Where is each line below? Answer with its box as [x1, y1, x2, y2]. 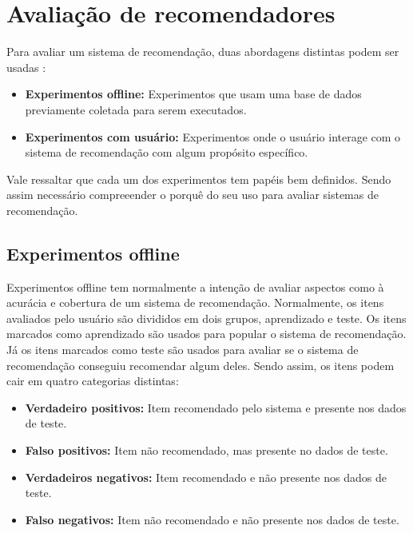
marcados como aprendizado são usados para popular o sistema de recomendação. [6, 325, 407, 342]
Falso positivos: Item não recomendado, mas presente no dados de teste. [25, 442, 388, 459]
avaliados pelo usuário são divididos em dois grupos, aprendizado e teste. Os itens [6, 309, 407, 326]
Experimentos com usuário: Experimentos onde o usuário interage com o [25, 128, 401, 145]
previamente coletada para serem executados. [25, 101, 247, 117]
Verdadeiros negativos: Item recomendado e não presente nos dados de [25, 468, 387, 485]
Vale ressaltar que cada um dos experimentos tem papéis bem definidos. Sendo [6, 170, 391, 187]
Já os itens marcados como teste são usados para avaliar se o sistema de [6, 341, 359, 358]
